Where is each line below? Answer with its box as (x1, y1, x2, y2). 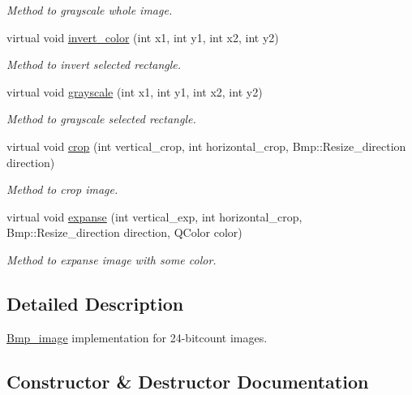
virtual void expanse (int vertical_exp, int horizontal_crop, (6, 208, 303, 225)
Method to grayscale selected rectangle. (6, 110, 196, 127)
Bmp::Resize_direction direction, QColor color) (6, 224, 242, 241)
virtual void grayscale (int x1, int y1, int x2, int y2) (6, 83, 263, 100)
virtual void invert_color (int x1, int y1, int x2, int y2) (6, 28, 279, 45)
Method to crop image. (6, 181, 118, 198)
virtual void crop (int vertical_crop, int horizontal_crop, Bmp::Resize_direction (6, 137, 406, 154)
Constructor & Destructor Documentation (6, 368, 369, 393)
